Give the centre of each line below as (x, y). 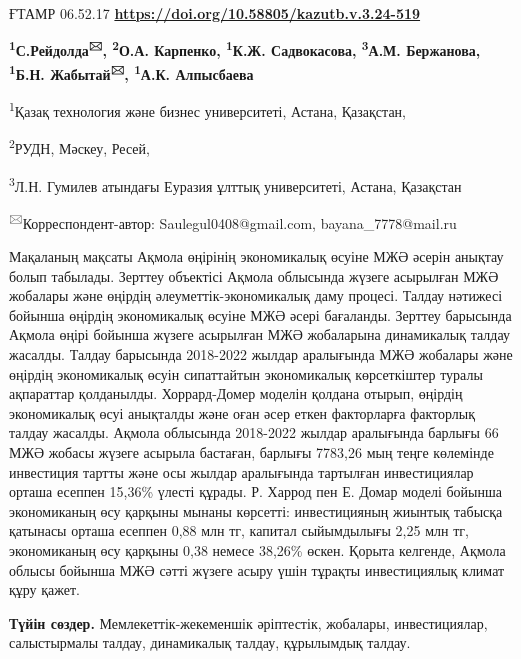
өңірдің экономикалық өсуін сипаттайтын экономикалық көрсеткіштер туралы (246, 373)
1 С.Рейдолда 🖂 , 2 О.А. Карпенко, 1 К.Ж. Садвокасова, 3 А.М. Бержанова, (245, 49)
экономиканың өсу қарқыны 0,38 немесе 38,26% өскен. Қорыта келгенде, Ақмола (257, 550)
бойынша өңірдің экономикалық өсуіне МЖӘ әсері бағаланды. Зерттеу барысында (260, 314)
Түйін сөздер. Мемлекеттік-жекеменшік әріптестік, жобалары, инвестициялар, (248, 622)
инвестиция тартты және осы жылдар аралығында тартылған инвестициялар (241, 471)
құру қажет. (45, 589)
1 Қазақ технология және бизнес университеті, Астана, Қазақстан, (207, 109)
